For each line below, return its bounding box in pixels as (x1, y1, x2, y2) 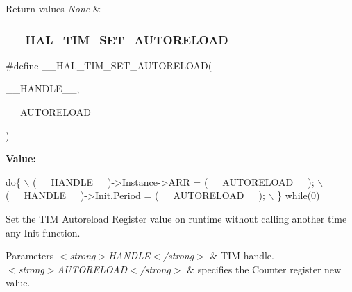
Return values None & (6, 1, 101, 15)
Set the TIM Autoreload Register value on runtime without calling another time (6, 211, 347, 225)
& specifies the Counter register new (187, 261, 342, 276)
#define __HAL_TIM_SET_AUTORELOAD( (6, 58, 212, 72)
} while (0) (277, 188, 320, 203)
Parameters (6, 248, 54, 263)
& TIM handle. (210, 248, 274, 263)
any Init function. (6, 225, 81, 239)
